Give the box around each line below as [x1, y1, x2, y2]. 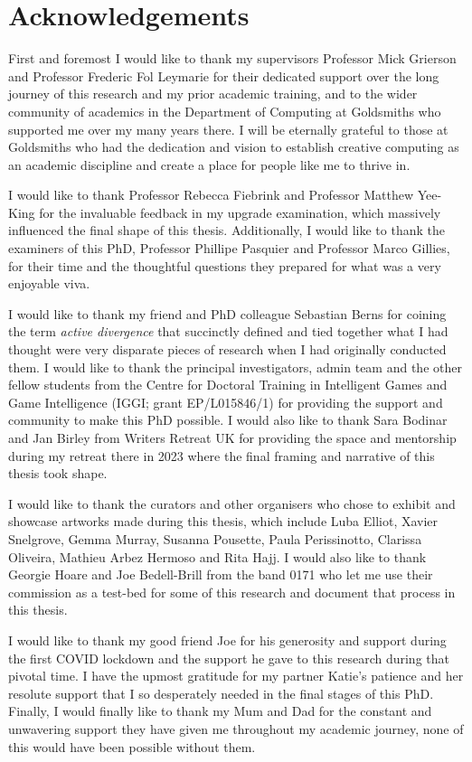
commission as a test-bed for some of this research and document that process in [8, 582, 456, 601]
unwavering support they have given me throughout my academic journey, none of [8, 719, 464, 738]
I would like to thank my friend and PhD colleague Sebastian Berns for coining [8, 304, 447, 323]
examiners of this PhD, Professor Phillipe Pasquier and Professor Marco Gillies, [8, 239, 450, 258]
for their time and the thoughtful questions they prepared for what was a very [8, 256, 441, 275]
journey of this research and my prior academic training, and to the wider [8, 84, 418, 103]
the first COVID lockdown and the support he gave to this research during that [8, 648, 449, 667]
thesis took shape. [8, 464, 108, 483]
